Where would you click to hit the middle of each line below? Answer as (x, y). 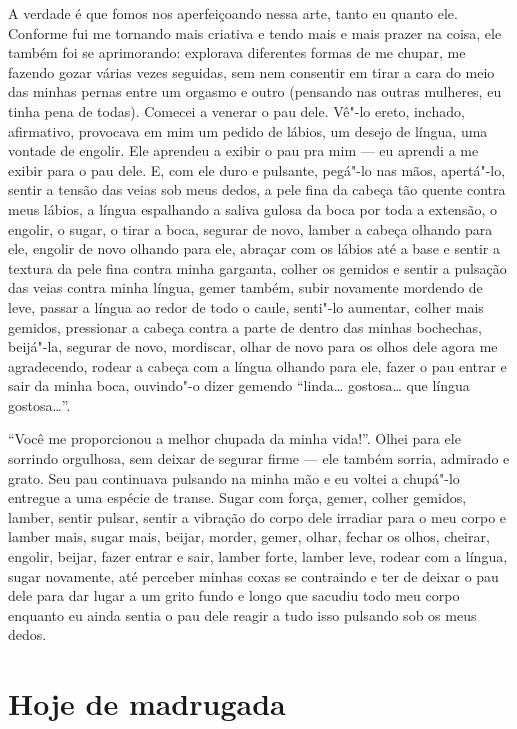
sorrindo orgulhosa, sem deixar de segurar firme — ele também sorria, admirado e (259, 458)
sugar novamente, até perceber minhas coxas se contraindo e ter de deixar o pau (253, 575)
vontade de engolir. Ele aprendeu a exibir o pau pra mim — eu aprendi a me (243, 150)
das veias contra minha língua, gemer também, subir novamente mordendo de (245, 287)
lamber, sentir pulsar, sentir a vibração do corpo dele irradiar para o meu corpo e (257, 516)
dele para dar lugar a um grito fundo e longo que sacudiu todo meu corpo (234, 595)
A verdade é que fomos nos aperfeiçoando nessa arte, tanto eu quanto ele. (233, 13)
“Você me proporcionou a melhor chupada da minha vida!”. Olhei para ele (234, 438)
